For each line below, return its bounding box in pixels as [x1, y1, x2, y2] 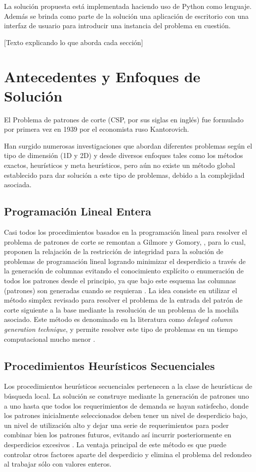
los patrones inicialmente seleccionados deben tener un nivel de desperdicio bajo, [4, 410, 248, 420]
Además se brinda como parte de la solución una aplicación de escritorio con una [4, 10, 249, 21]
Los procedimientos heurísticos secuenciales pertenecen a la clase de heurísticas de [4, 381, 253, 391]
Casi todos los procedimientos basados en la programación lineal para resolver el [4, 227, 247, 237]
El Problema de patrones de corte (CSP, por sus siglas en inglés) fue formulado [4, 114, 244, 124]
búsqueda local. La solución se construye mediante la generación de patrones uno [4, 390, 249, 401]
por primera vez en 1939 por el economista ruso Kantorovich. [4, 124, 189, 134]
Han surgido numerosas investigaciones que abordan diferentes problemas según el [4, 140, 253, 151]
